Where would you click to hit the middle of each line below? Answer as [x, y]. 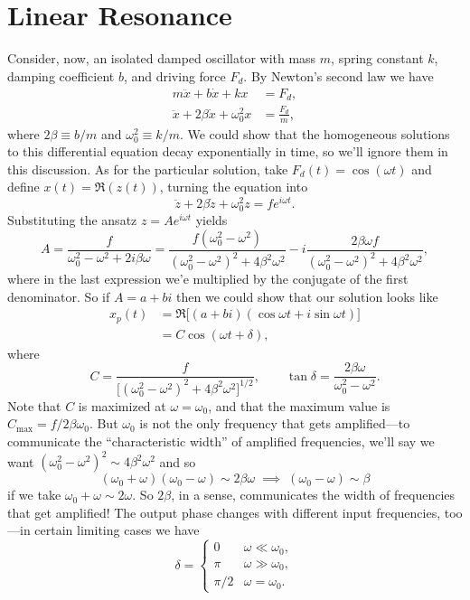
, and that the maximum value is [299, 405]
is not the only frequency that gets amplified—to [275, 423]
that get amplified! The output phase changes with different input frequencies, [224, 512]
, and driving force [174, 75]
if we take [34, 495]
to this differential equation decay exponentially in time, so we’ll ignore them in [228, 151]
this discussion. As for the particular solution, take [148, 169]
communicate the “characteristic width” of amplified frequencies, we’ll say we [221, 441]
